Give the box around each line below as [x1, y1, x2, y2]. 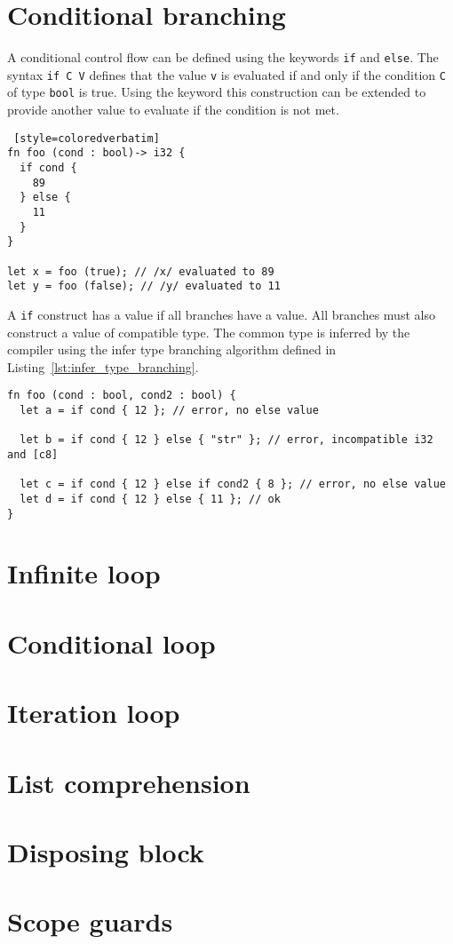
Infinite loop [7, 555, 161, 591]
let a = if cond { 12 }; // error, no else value [20, 404, 319, 416]
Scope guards [7, 903, 173, 940]
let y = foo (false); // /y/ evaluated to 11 [7, 280, 281, 293]
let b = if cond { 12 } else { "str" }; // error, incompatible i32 [20, 433, 433, 447]
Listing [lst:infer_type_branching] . [7, 357, 199, 376]
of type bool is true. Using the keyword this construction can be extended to [7, 83, 426, 101]
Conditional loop [7, 624, 216, 661]
